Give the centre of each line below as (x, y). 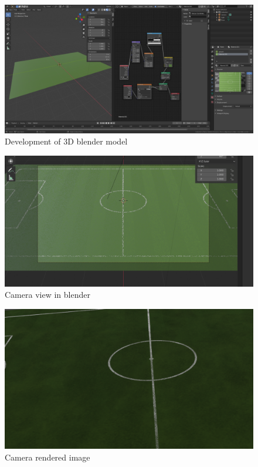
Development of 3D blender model (66, 141)
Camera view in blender (47, 295)
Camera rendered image (47, 457)
